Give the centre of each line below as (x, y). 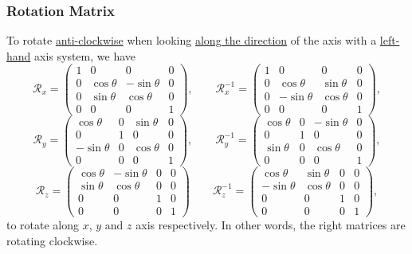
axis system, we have (85, 55)
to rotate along (43, 224)
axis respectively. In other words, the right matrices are (271, 224)
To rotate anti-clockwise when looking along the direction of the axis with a (192, 40)
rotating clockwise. (52, 240)
